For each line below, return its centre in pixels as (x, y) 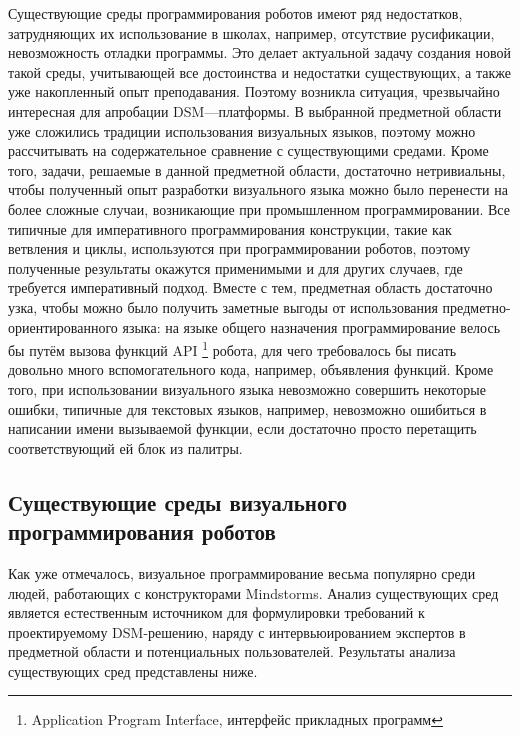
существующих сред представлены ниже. (133, 670)
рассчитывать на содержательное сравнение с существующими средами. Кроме (248, 150)
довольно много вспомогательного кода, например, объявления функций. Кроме (251, 369)
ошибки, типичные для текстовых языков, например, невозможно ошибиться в (247, 408)
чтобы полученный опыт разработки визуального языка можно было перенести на (258, 189)
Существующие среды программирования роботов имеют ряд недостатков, (235, 13)
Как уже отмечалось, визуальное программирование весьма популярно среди (242, 572)
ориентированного (63, 326)
